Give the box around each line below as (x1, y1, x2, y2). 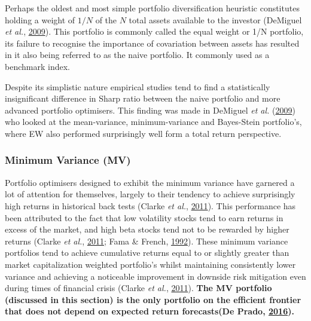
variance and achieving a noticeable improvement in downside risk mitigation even (5, 270, 306, 282)
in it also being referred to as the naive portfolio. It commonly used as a (5, 48, 270, 61)
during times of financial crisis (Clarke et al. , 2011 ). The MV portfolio (5, 282, 272, 294)
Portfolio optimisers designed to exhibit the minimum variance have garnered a (5, 176, 295, 188)
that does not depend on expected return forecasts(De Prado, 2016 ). (5, 305, 294, 317)
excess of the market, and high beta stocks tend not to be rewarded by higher (5, 223, 289, 236)
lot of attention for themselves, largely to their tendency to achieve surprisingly (5, 188, 295, 200)
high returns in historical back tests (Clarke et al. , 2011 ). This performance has (5, 199, 296, 212)
